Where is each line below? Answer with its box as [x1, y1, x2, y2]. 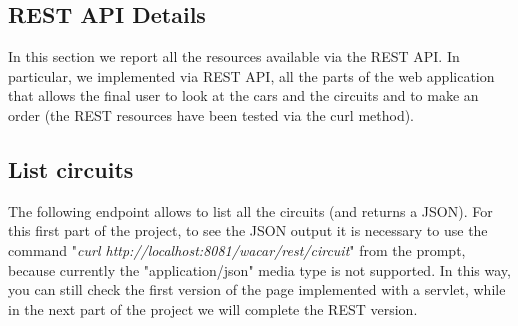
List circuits [8, 153, 134, 184]
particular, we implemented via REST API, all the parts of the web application [8, 65, 495, 86]
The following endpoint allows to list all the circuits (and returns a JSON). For [8, 200, 493, 221]
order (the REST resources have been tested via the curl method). [8, 104, 415, 125]
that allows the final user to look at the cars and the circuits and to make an [8, 85, 479, 106]
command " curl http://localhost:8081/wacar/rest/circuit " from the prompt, [8, 239, 466, 260]
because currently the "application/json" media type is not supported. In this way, [8, 259, 511, 280]
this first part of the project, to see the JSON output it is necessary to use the [8, 220, 488, 241]
